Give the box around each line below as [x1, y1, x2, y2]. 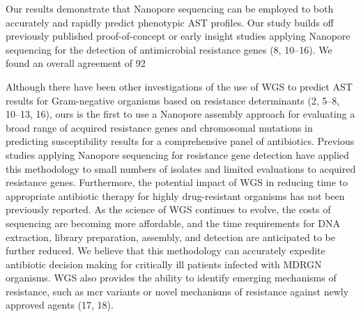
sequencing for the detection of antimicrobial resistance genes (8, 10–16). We [6, 42, 332, 56]
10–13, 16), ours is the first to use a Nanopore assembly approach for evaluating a [6, 107, 355, 121]
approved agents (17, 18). [6, 297, 114, 312]
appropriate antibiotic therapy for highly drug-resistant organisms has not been [6, 188, 345, 203]
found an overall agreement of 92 [6, 56, 146, 70]
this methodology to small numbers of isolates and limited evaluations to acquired [6, 161, 356, 176]
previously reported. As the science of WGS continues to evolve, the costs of [6, 202, 331, 217]
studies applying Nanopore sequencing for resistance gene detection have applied [6, 147, 349, 162]
